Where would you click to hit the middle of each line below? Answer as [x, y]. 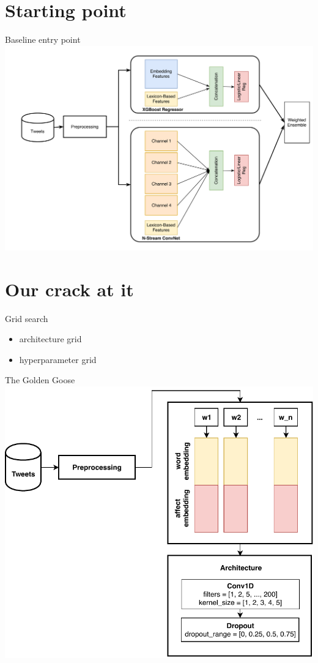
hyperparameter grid [58, 359]
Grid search [27, 318]
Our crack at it [69, 289]
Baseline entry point [43, 39]
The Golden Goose [40, 380]
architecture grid [50, 339]
